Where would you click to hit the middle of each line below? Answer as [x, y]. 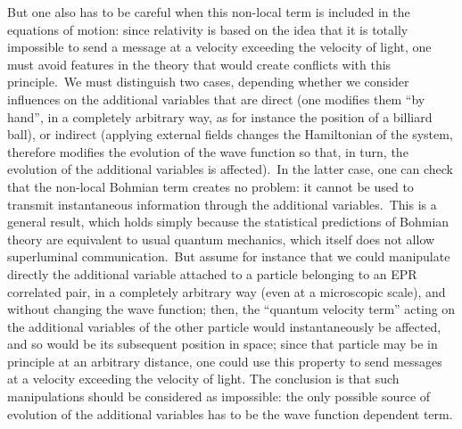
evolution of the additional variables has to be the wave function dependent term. [230, 413]
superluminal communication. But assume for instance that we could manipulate [229, 256]
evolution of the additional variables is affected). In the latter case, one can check [230, 169]
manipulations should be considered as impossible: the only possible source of [219, 396]
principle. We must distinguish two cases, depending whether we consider [208, 82]
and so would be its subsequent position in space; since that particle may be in [223, 344]
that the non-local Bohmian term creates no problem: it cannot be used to [210, 186]
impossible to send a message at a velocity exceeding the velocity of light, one [219, 47]
